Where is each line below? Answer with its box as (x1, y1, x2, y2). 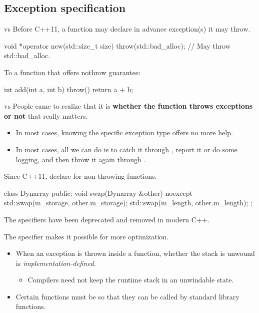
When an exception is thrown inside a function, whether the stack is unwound (15, 248, 255, 258)
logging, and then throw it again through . (15, 154, 146, 164)
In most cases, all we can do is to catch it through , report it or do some (15, 144, 237, 154)
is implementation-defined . (15, 257, 96, 268)
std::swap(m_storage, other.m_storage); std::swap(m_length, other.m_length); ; (4, 197, 252, 208)
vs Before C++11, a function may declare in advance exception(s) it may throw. (4, 24, 250, 34)
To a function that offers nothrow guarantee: (4, 67, 140, 77)
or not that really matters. (4, 110, 88, 121)
